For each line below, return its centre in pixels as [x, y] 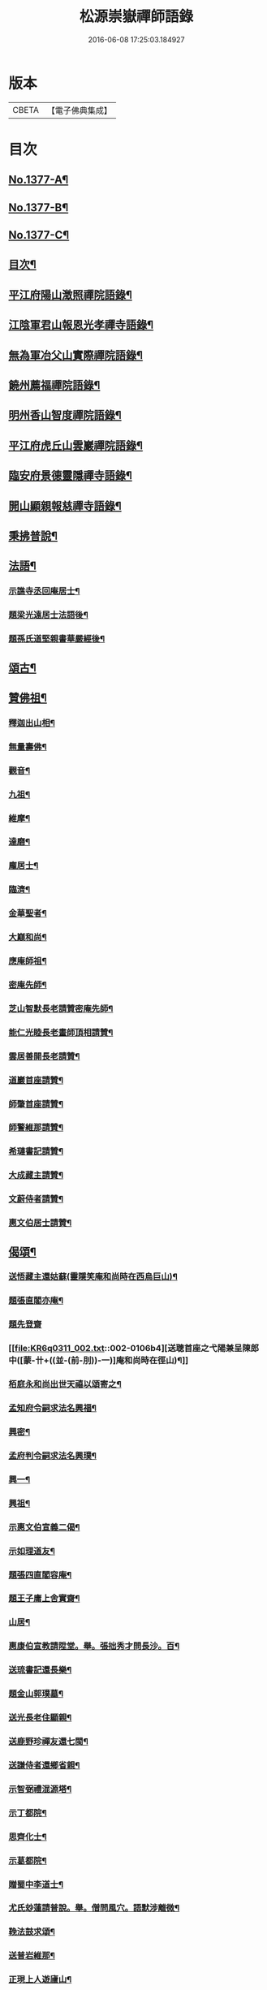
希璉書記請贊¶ [36, 1151]
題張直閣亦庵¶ [36, 1301]
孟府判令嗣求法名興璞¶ [53, 1456]
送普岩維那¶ [32, 1956]
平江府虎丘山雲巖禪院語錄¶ [76, 445]
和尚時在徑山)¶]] [157, 1361]
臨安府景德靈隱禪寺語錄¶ [70, 476]
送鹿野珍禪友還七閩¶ [49, 1741]
